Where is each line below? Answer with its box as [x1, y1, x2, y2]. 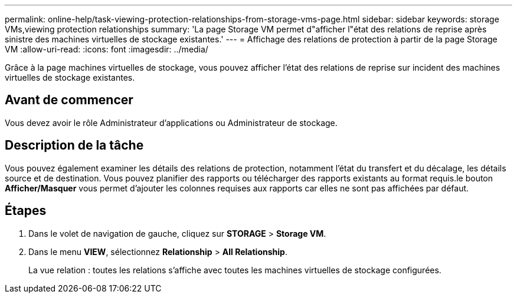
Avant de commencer [5, 92, 133, 108]
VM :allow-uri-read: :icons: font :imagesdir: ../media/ [5, 44, 208, 54]
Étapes [5, 203, 47, 218]
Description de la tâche [5, 138, 144, 153]
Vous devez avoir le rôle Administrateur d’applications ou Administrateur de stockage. [5, 117, 338, 128]
